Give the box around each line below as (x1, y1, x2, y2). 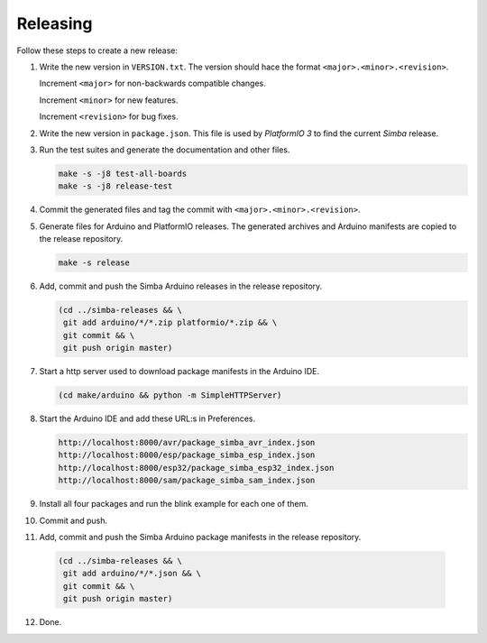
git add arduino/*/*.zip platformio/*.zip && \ (63, 317, 278, 328)
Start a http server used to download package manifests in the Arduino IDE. (39, 366, 320, 377)
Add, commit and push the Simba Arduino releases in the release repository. (39, 280, 323, 291)
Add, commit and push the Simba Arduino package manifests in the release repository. (39, 532, 362, 543)
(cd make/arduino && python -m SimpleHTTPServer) (58, 390, 282, 400)
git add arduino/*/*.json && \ (63, 568, 202, 579)
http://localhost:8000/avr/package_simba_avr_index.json (58, 437, 316, 448)
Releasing (16, 14, 93, 33)
